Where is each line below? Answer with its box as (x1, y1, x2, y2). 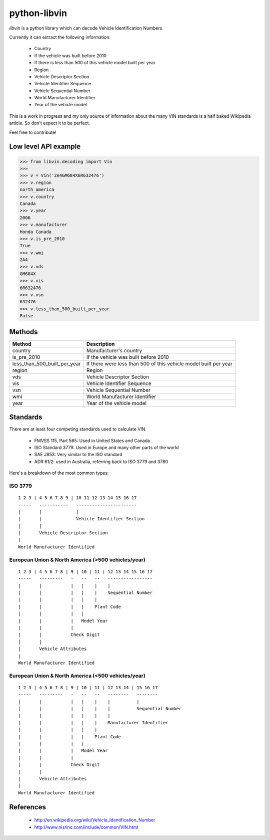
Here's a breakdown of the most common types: (9, 470, 109, 476)
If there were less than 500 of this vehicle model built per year (86, 360, 232, 367)
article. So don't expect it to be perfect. (9, 120, 90, 126)
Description (86, 340, 115, 347)
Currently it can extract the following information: (9, 34, 111, 40)
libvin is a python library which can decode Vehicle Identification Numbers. (9, 25, 163, 31)
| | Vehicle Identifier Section (18, 516, 145, 522)
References (9, 802, 46, 811)
